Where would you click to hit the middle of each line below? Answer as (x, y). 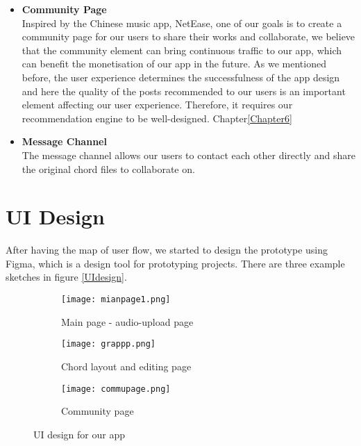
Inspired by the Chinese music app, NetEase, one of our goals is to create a (182, 23)
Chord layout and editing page (126, 366)
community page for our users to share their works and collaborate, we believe (188, 36)
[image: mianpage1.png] (116, 300)
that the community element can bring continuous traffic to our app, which (182, 50)
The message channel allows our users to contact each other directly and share (188, 155)
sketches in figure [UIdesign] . (66, 277)
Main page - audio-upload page (127, 321)
